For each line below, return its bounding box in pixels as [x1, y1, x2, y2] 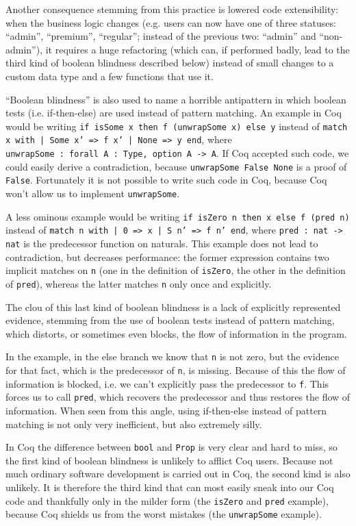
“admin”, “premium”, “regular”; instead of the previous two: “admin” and [5, 29, 316, 43]
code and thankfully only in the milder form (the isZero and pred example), [5, 493, 329, 508]
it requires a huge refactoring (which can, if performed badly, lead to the [45, 42, 350, 56]
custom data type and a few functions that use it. [5, 68, 214, 83]
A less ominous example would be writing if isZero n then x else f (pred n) [5, 209, 350, 223]
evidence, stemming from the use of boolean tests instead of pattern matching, [5, 313, 335, 327]
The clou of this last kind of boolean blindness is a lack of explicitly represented [5, 299, 341, 314]
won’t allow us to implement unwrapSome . [5, 186, 180, 201]
